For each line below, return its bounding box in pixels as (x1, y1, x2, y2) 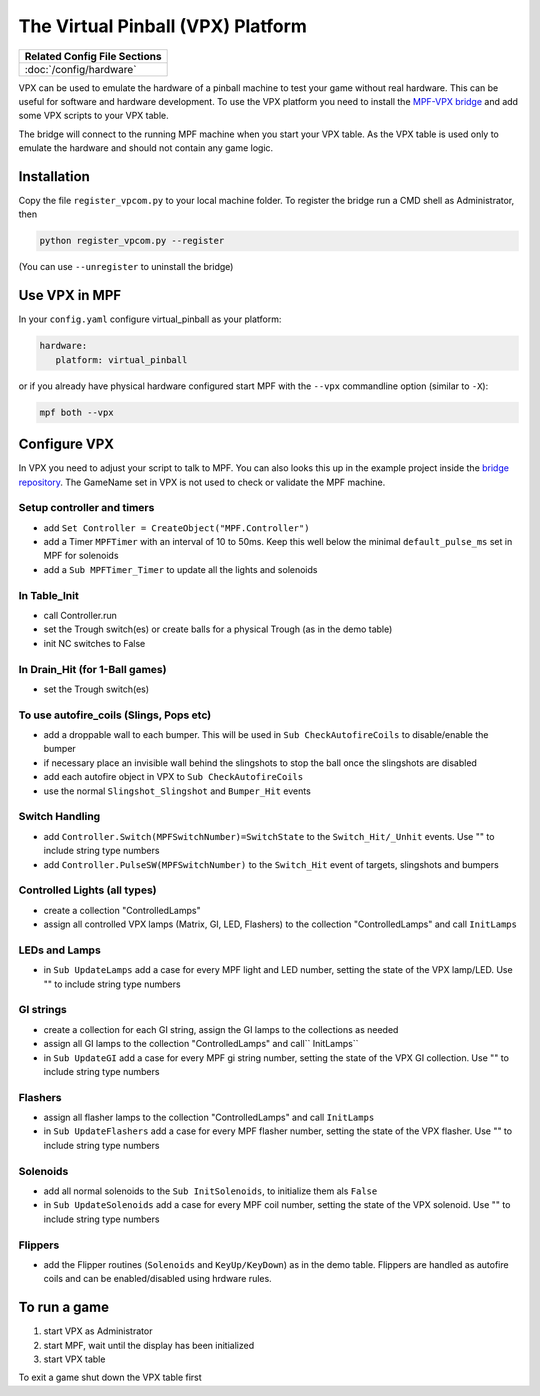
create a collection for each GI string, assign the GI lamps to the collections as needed (43, 1023, 399, 1035)
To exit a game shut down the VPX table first (18, 1371, 202, 1384)
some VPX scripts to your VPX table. (18, 110, 169, 122)
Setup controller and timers (18, 501, 155, 515)
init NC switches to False (43, 637, 146, 649)
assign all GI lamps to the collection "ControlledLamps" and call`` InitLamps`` (43, 1038, 359, 1050)
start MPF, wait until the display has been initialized (43, 1339, 255, 1351)
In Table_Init (18, 588, 79, 602)
